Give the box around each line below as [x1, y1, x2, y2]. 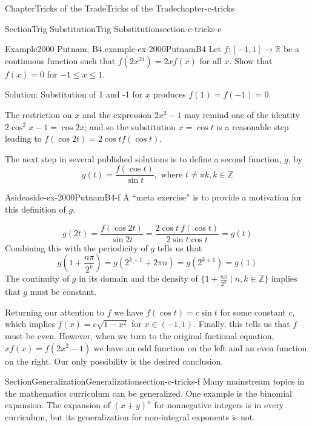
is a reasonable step [216, 120, 289, 133]
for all [199, 54, 222, 67]
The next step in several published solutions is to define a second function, [5, 152, 282, 165]
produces [153, 88, 186, 101]
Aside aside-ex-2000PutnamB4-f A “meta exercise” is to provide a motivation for [5, 191, 302, 204]
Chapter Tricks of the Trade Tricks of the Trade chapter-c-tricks [5, 2, 234, 14]
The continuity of [5, 272, 70, 285]
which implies [5, 317, 55, 330]
